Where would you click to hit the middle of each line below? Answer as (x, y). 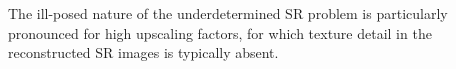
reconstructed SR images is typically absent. (143, 52)
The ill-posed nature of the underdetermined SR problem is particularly (228, 13)
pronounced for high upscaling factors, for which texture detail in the (220, 32)
